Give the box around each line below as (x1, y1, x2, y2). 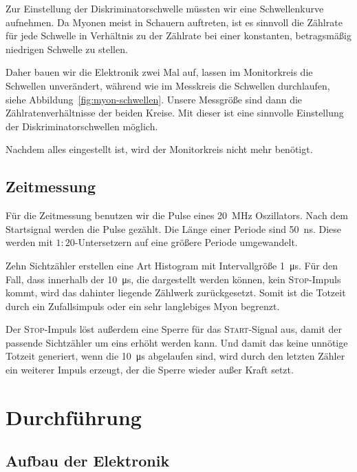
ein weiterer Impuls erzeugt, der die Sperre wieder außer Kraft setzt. (6, 362, 294, 377)
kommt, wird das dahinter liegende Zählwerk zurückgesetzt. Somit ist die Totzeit (6, 285, 346, 300)
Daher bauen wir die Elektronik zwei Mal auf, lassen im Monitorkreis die (6, 65, 313, 79)
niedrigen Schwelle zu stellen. (6, 41, 128, 56)
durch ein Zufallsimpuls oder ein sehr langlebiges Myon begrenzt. (6, 298, 280, 313)
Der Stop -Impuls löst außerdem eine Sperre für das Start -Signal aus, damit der (6, 322, 342, 336)
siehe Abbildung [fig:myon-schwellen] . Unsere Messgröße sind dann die (6, 92, 303, 106)
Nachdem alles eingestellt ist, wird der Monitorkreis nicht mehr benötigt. (6, 142, 313, 156)
